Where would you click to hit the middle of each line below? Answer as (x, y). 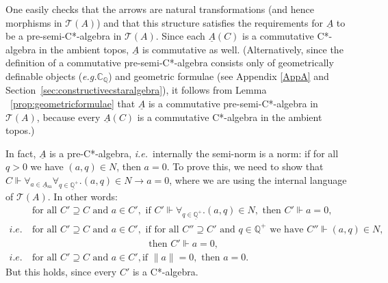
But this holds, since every (61, 271)
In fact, (21, 153)
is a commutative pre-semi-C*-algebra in (233, 104)
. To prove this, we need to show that (245, 166)
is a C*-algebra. (165, 271)
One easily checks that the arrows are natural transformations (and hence (160, 9)
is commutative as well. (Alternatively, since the (243, 49)
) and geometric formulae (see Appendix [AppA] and (219, 76)
